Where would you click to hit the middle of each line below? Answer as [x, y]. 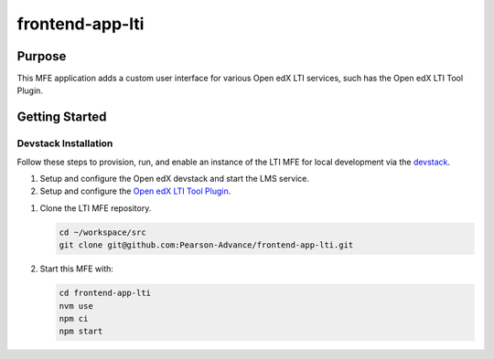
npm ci [74, 318]
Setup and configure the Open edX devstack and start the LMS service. [175, 179]
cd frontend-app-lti [105, 293]
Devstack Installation [65, 143]
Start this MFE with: [77, 269]
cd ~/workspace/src [102, 232]
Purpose [42, 56]
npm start [81, 332]
